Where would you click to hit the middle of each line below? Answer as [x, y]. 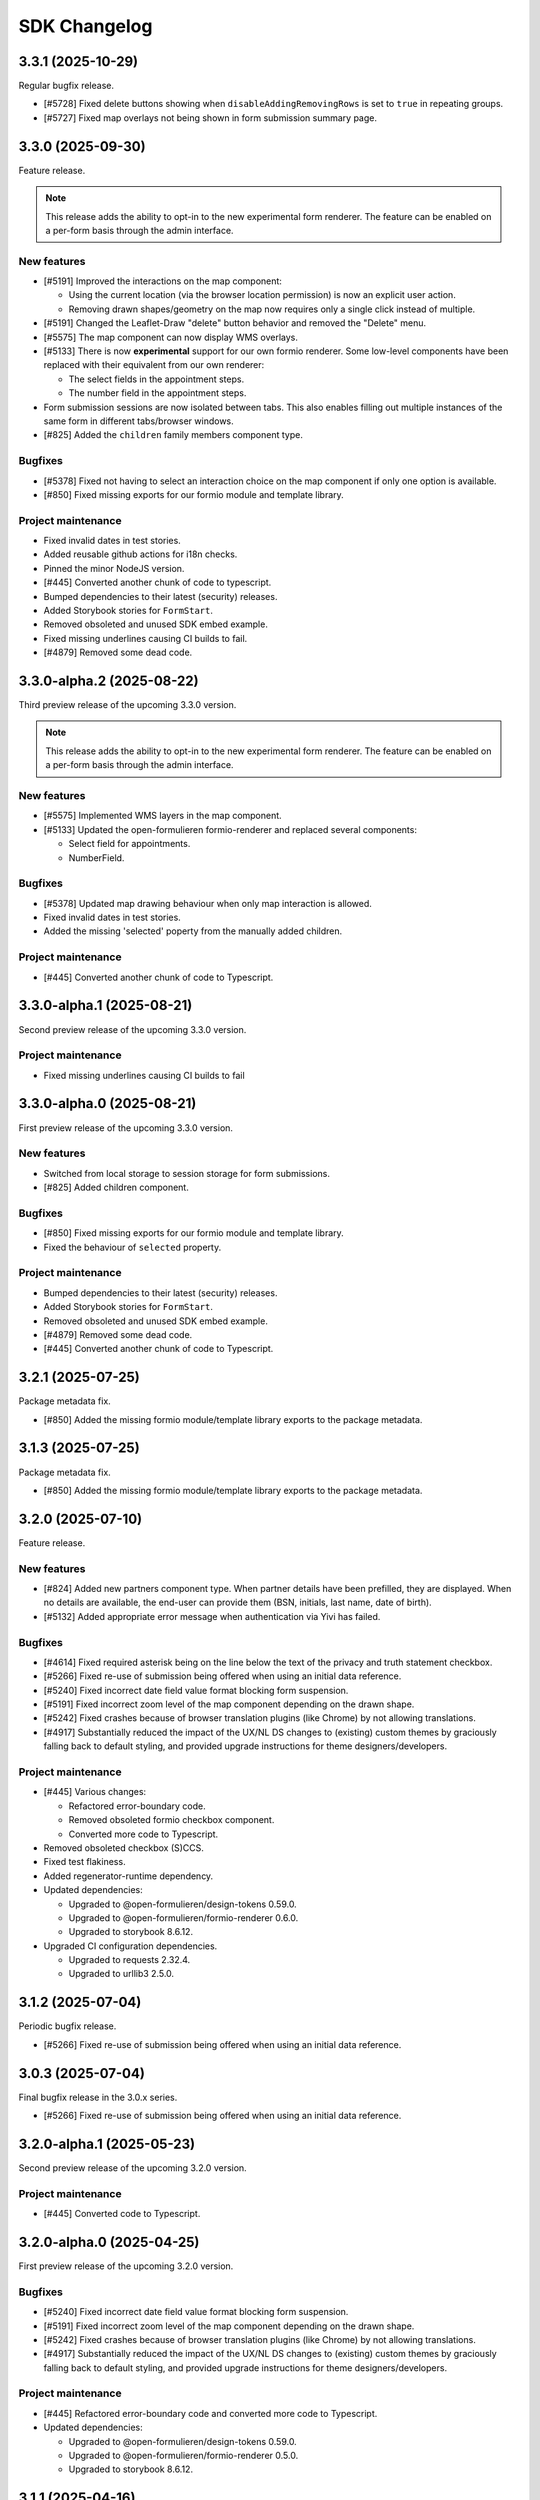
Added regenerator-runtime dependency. [128, 1876]
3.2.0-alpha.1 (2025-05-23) [106, 2143]
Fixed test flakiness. [84, 1862]
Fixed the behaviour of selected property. [132, 1247]
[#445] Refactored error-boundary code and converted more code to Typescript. [210, 2413]
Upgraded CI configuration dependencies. [130, 1946]
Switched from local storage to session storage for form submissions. [186, 1173]
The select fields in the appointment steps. [156, 379]
